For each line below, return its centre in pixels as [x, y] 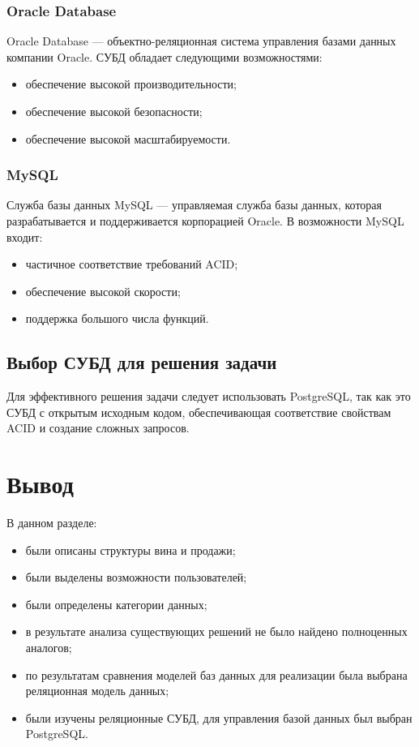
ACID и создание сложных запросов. [98, 428]
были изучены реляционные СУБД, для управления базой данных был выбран [219, 717]
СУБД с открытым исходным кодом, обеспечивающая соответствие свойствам [199, 412]
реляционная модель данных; [97, 691]
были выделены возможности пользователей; [136, 577]
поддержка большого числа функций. [117, 318]
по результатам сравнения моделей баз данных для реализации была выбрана [216, 674]
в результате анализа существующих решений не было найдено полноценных [216, 631]
